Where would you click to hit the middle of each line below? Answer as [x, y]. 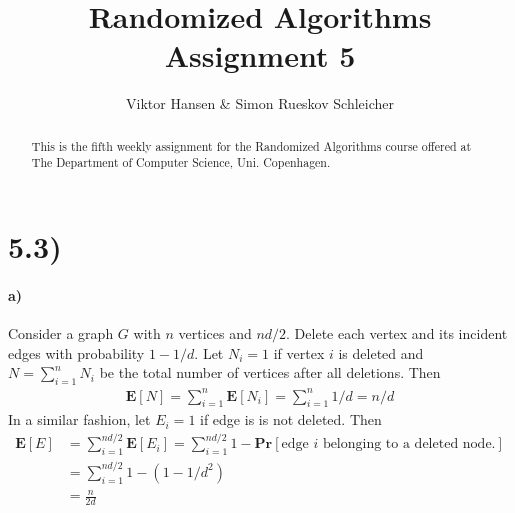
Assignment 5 [260, 55]
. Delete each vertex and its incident [397, 333]
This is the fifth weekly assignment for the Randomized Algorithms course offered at [251, 145]
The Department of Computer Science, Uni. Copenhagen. [181, 162]
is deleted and [381, 352]
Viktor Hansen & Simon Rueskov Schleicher [260, 103]
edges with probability [76, 352]
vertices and [215, 333]
